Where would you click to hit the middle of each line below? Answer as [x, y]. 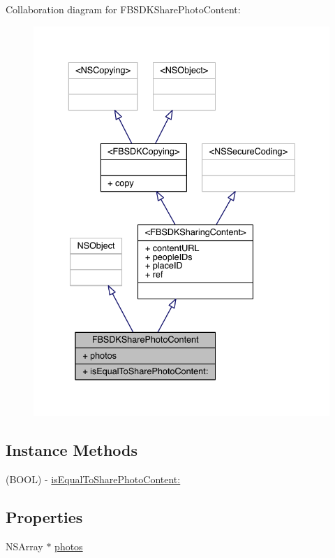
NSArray [24, 546]
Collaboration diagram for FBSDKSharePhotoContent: [123, 9]
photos [69, 546]
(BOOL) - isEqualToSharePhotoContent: [93, 479]
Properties [44, 517]
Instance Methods [72, 450]
